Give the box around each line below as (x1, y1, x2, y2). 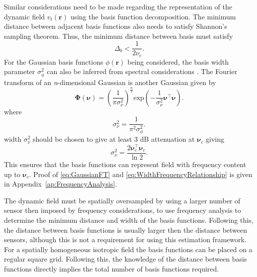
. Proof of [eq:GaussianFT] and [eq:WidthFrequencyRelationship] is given (29, 169, 253, 179)
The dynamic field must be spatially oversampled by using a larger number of (4, 195, 241, 205)
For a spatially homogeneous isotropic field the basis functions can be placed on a (4, 244, 253, 254)
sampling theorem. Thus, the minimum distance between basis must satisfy (4, 30, 233, 41)
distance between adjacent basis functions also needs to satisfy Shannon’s (4, 21, 227, 31)
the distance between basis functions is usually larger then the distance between (4, 224, 248, 235)
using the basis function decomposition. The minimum (70, 11, 236, 21)
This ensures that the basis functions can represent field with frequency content (4, 159, 247, 170)
